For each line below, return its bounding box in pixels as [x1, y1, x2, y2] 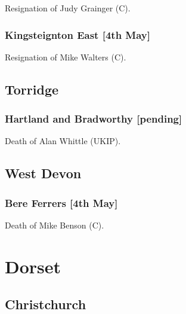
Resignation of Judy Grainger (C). [5, 2, 131, 14]
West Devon [5, 164, 82, 182]
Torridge [5, 80, 59, 98]
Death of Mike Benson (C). [5, 219, 104, 231]
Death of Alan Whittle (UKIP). [5, 135, 121, 147]
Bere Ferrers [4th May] [5, 195, 118, 210]
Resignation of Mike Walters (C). [5, 50, 126, 63]
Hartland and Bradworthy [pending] [5, 111, 182, 126]
